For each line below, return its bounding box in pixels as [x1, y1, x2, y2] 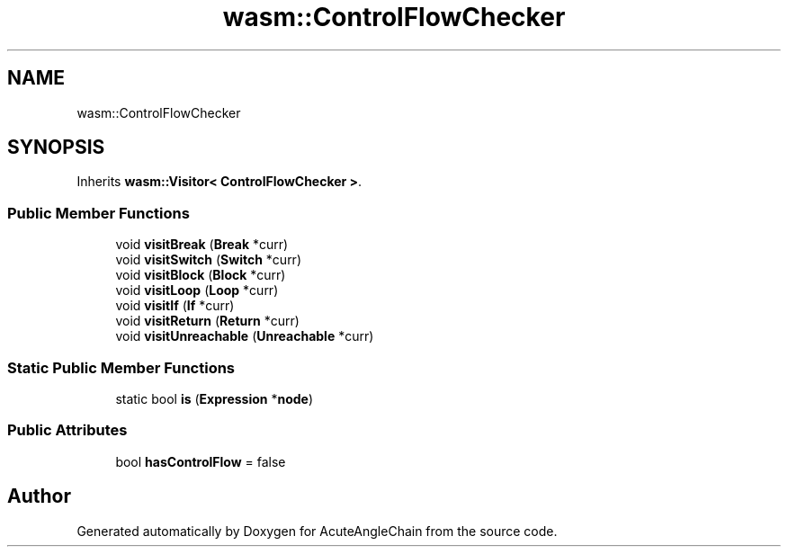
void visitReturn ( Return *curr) [115, 313, 300, 329]
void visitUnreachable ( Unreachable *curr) [115, 328, 374, 344]
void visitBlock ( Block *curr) [115, 267, 286, 283]
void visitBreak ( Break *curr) [115, 237, 289, 253]
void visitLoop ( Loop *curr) [115, 282, 279, 299]
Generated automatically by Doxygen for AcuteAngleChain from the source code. [76, 523, 558, 539]
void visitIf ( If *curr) [115, 298, 235, 314]
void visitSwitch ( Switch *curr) [115, 252, 301, 268]
